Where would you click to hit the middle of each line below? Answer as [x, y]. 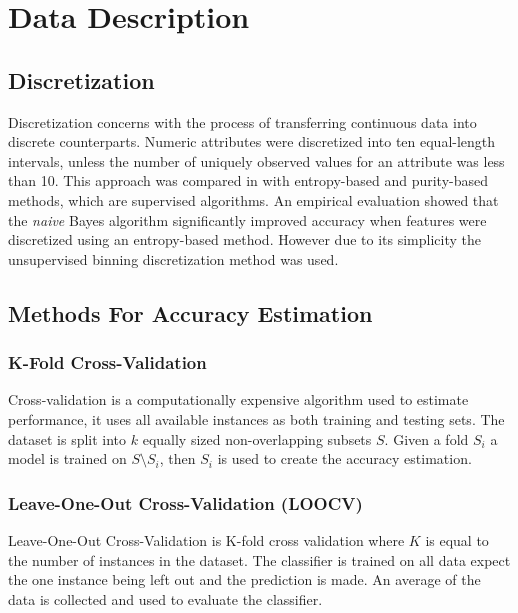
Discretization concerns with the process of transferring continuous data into [242, 121]
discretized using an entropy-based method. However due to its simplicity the [244, 239]
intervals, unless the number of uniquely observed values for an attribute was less [256, 160]
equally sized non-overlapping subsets [257, 438]
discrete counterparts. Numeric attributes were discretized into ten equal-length [252, 141]
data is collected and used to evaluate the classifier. [165, 598]
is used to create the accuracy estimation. [344, 458]
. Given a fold [426, 438]
